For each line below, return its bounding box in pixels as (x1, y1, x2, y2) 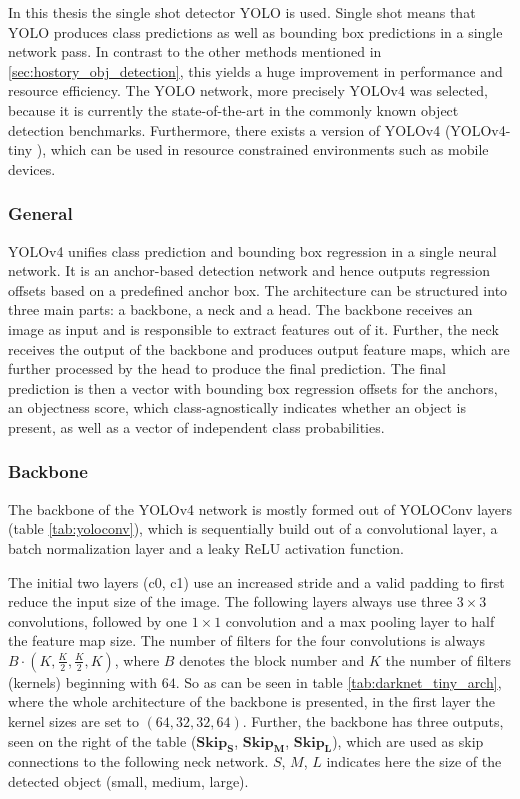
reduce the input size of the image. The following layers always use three (8, 591, 453, 612)
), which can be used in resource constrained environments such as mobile (36, 139, 489, 160)
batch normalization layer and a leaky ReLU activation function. (8, 537, 405, 558)
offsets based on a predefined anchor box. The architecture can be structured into (8, 279, 508, 300)
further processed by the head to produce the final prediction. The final (8, 358, 446, 379)
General (8, 201, 73, 226)
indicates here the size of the (326, 751, 502, 772)
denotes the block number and (179, 649, 365, 670)
